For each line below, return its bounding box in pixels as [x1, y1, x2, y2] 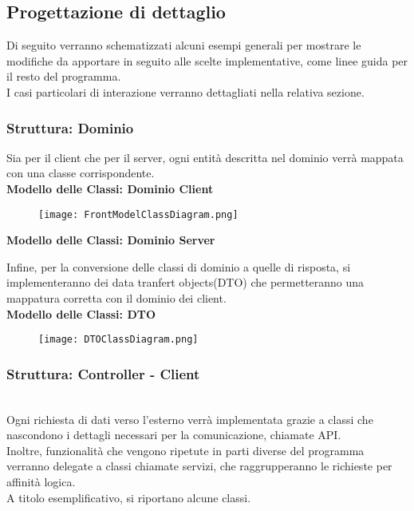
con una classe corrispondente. [6, 164, 155, 181]
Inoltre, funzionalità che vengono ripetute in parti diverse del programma [6, 442, 365, 458]
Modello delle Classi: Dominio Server [6, 232, 215, 248]
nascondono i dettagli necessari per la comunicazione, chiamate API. [6, 426, 341, 443]
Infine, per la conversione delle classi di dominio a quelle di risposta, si [6, 258, 351, 275]
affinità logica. [6, 473, 76, 490]
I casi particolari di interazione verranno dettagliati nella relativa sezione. [6, 83, 365, 100]
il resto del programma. [6, 68, 121, 85]
